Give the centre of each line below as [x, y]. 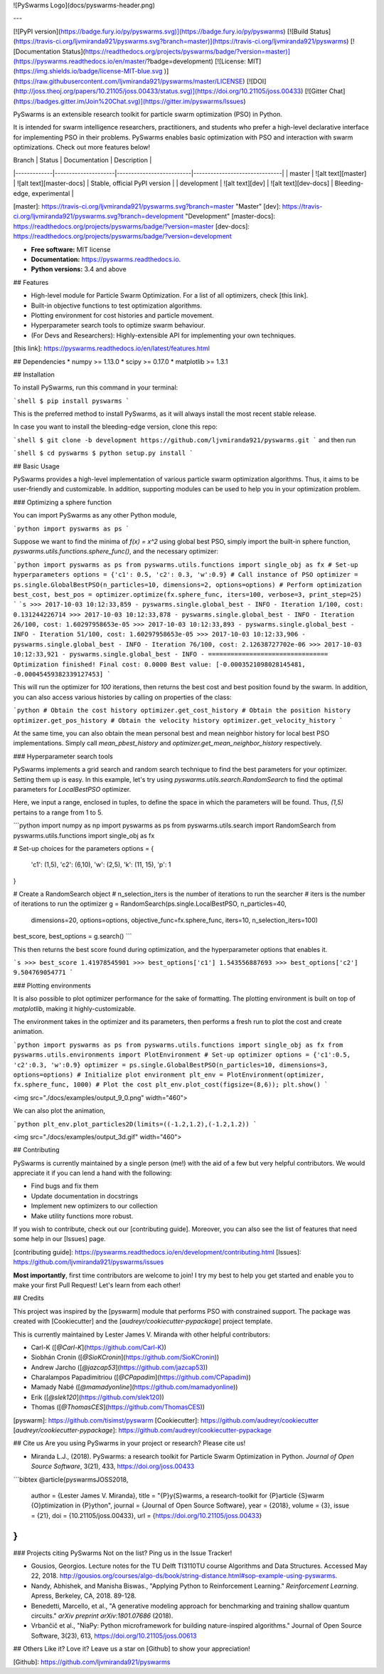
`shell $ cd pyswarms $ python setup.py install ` [103, 453]
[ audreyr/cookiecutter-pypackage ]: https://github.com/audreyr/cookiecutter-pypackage [142, 1430]
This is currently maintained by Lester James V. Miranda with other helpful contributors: [142, 1334]
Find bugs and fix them [65, 1186]
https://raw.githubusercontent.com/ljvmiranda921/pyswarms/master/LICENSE [129, 81]
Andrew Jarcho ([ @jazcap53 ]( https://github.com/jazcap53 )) [119, 1367]
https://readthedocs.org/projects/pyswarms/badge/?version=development [123, 236]
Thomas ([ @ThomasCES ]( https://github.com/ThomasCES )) [118, 1407]
